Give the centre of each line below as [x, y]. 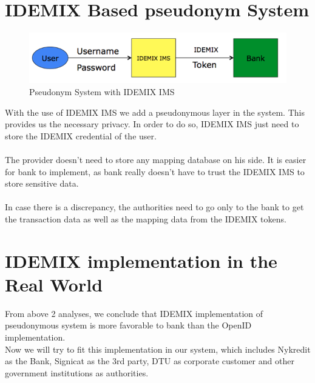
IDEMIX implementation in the [141, 260]
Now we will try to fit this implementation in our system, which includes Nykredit [158, 349]
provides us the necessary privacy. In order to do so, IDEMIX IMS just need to [152, 124]
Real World [54, 284]
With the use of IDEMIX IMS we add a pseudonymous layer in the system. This [155, 112]
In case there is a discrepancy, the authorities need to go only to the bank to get [154, 207]
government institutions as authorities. [77, 372]
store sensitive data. [42, 183]
